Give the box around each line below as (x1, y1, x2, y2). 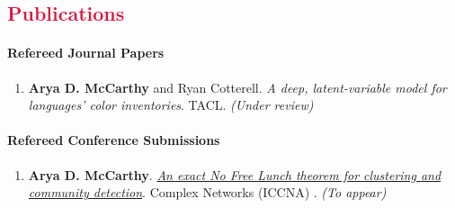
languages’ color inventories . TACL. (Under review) (28, 95, 314, 114)
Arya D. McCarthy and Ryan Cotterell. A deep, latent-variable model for (28, 77, 447, 96)
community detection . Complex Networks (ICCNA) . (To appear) (28, 183, 387, 202)
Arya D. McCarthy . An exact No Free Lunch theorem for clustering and (28, 165, 442, 184)
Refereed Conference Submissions (7, 131, 220, 149)
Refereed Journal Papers (7, 43, 165, 62)
